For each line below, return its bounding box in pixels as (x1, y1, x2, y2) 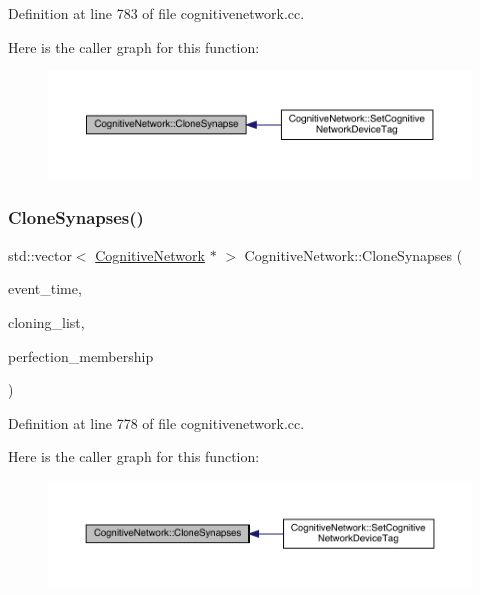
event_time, (8, 278, 82, 299)
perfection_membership (8, 345, 154, 366)
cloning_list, (8, 311, 85, 332)
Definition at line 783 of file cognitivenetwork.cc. (8, 3, 305, 23)
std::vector (8, 244, 72, 265)
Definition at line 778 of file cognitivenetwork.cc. (8, 412, 305, 433)
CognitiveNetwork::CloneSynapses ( (244, 244, 463, 265)
